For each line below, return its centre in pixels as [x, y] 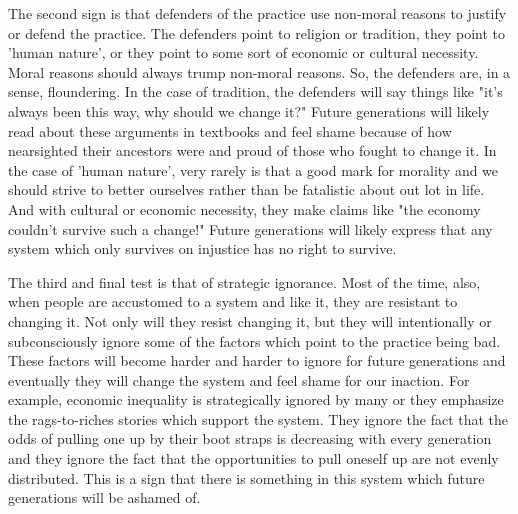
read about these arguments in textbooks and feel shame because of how [230, 130]
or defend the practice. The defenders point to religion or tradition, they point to [256, 32]
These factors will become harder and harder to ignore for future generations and [257, 360]
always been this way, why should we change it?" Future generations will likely [249, 110]
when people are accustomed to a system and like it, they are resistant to [233, 301]
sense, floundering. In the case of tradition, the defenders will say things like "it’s [255, 91]
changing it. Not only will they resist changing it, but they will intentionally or [250, 320]
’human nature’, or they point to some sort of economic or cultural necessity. [243, 52]
